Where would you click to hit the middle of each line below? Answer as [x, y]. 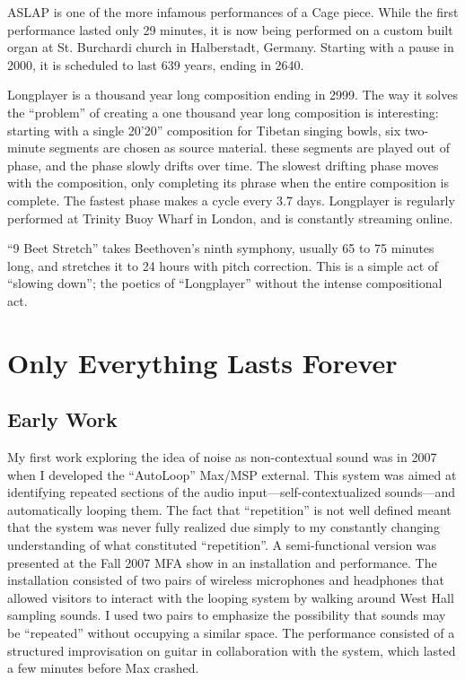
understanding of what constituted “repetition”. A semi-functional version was [222, 545]
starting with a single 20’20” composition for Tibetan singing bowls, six [204, 130]
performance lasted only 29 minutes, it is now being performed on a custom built [230, 29]
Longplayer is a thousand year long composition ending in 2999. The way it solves [232, 95]
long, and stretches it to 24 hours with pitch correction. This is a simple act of [223, 265]
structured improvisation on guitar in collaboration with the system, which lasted [232, 650]
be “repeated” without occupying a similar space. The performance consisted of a [231, 633]
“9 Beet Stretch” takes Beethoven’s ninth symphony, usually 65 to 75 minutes [221, 248]
